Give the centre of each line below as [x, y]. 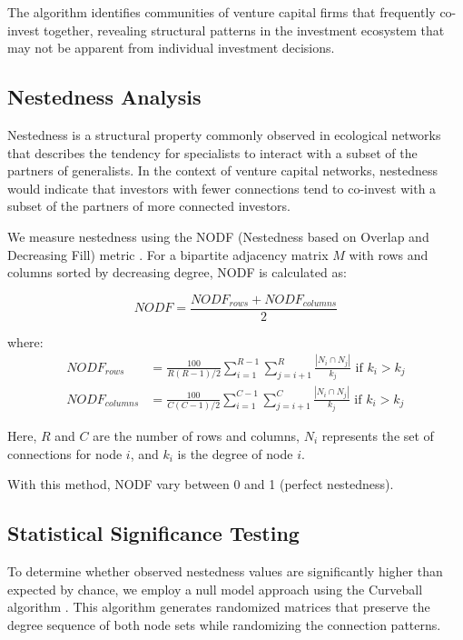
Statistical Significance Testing [153, 533]
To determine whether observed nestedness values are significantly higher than [225, 571]
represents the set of [378, 436]
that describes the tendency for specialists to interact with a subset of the [212, 152]
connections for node [65, 453]
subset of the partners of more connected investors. [149, 206]
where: [25, 341]
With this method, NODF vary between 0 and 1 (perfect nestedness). [201, 484]
